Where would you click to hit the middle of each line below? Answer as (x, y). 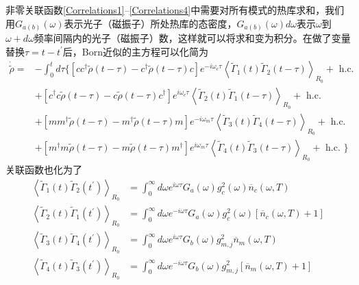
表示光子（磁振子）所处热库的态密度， (150, 23)
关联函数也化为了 (44, 170)
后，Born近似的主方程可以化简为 (136, 51)
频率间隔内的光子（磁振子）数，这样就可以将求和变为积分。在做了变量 (192, 38)
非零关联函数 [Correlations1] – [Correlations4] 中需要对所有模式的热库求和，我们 (175, 10)
